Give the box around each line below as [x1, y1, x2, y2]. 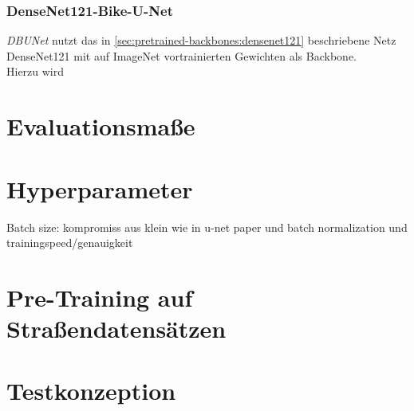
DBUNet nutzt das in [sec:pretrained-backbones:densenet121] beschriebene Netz [6, 32, 396, 49]
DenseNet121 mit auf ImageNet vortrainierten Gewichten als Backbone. [6, 47, 357, 64]
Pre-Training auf [6, 280, 193, 313]
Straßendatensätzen [6, 312, 227, 345]
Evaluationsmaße [6, 110, 195, 143]
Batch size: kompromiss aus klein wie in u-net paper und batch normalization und [6, 218, 408, 235]
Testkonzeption [6, 374, 176, 407]
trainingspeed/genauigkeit [6, 234, 133, 251]
